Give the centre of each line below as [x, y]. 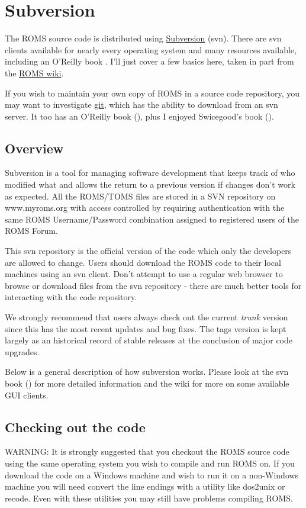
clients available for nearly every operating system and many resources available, [151, 49]
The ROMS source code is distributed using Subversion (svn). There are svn [143, 38]
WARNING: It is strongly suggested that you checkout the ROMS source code [147, 451]
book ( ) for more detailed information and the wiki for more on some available [147, 383]
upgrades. [22, 351]
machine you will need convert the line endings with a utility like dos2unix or [145, 486]
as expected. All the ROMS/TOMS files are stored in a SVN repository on [140, 196]
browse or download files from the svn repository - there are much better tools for [153, 285]
